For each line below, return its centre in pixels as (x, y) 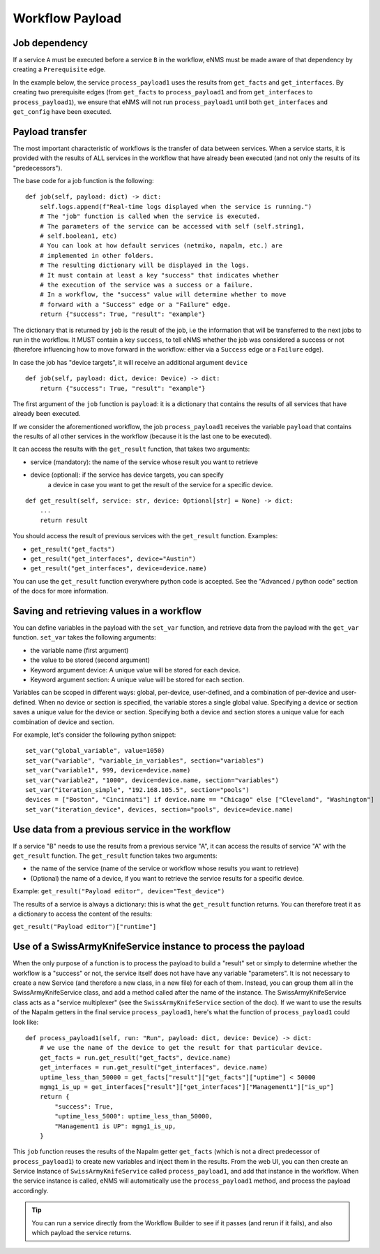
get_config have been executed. (62, 112)
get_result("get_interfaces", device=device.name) (119, 569)
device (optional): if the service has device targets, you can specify (127, 475)
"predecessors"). (38, 168)
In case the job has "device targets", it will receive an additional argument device (130, 362)
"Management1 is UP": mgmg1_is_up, (115, 1126)
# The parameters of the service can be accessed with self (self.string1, (172, 226)
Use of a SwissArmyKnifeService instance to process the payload (159, 947)
